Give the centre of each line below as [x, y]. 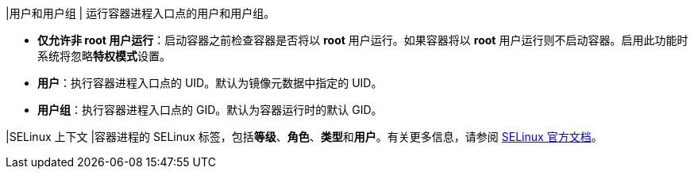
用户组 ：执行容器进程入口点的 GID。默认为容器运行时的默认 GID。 [210, 110]
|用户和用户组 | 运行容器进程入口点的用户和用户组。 [141, 13]
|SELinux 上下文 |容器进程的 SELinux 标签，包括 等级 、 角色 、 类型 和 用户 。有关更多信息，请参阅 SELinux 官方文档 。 [304, 137]
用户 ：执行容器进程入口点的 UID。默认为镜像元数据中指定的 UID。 [210, 83]
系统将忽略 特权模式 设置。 [104, 56]
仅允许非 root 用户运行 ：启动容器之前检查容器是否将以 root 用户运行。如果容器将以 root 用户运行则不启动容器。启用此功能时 [363, 40]
